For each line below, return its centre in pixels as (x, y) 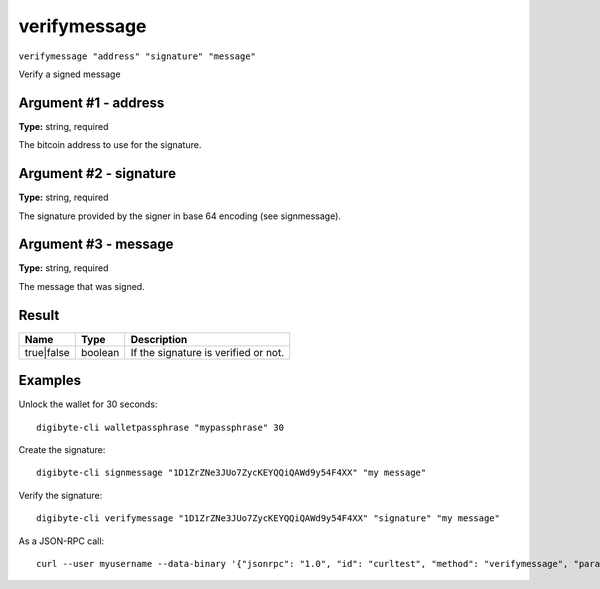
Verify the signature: (60, 495)
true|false (47, 352)
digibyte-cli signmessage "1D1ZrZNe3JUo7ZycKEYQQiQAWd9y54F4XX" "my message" (231, 473)
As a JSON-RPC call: (61, 541)
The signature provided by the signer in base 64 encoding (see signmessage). (180, 216)
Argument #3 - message (96, 244)
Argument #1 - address (91, 102)
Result (39, 315)
